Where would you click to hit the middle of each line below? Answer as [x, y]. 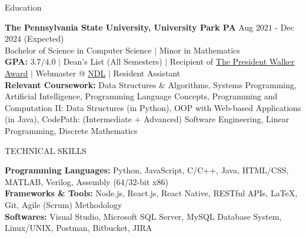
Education [23, 7]
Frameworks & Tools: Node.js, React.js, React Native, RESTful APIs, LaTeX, [151, 193]
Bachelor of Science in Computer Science [78, 50]
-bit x [147, 181]
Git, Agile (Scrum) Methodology [64, 204]
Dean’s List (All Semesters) [113, 61]
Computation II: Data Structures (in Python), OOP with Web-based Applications [153, 107]
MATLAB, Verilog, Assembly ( [61, 181]
